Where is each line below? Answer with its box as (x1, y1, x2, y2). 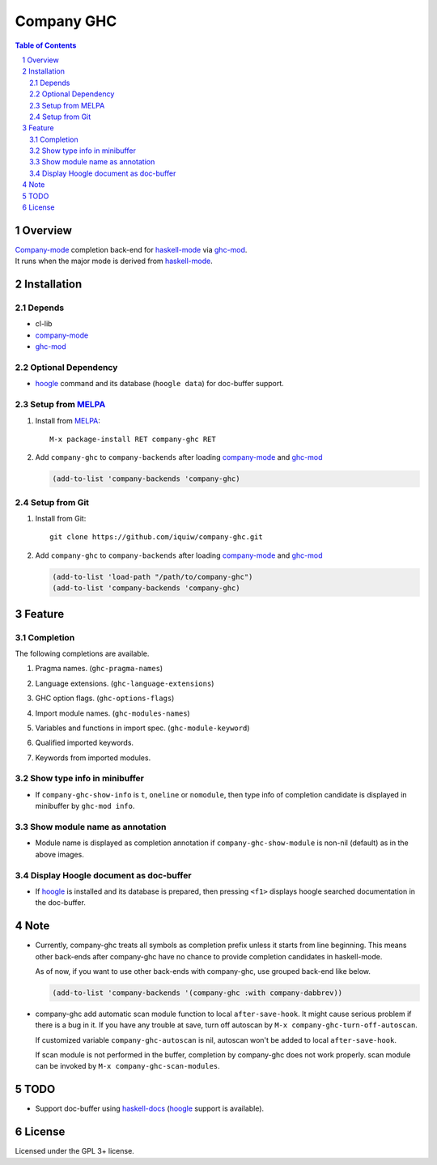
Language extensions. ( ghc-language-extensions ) (35, 678, 214, 688)
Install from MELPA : (35, 415, 101, 425)
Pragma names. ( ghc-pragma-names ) (35, 664, 163, 674)
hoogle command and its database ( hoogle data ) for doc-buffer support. (35, 379, 285, 389)
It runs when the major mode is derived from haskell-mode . (15, 256, 214, 266)
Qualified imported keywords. (35, 738, 134, 748)
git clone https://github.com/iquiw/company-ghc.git (49, 533, 263, 542)
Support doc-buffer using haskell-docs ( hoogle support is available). (35, 1103, 265, 1113)
